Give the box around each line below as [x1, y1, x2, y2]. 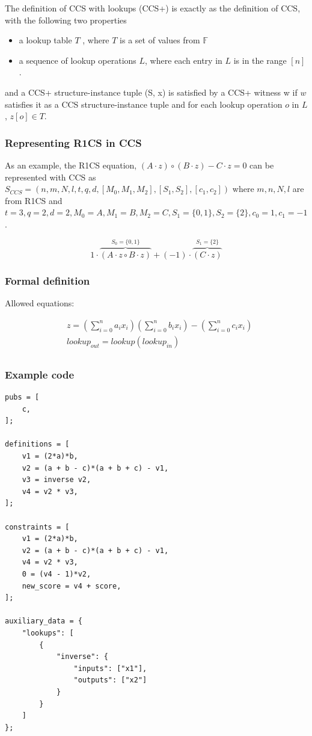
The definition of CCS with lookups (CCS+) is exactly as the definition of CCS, [5, 2, 301, 14]
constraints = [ [5, 522, 70, 531]
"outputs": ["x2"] [73, 676, 147, 685]
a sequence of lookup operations [19, 54, 136, 66]
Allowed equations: [5, 297, 75, 309]
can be [249, 158, 274, 171]
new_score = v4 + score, [22, 581, 121, 590]
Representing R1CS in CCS [5, 135, 142, 150]
